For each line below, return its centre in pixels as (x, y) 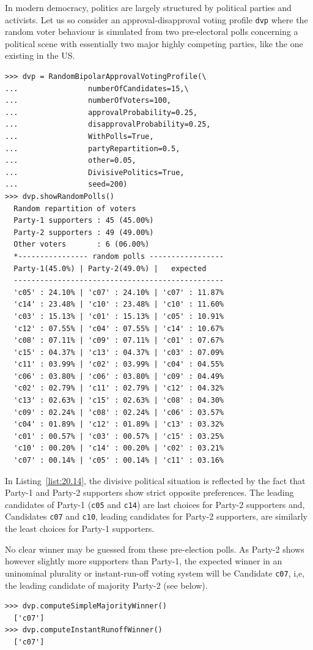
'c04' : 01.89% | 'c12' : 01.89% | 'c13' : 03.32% (119, 424)
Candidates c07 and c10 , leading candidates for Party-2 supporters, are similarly (156, 516)
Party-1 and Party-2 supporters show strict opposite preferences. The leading (149, 492)
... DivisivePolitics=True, (95, 172)
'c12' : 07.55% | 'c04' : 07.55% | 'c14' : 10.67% (119, 328)
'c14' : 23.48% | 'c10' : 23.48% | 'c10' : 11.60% (119, 304)
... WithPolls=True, (79, 136)
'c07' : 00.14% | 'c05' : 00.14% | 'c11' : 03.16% (119, 461)
